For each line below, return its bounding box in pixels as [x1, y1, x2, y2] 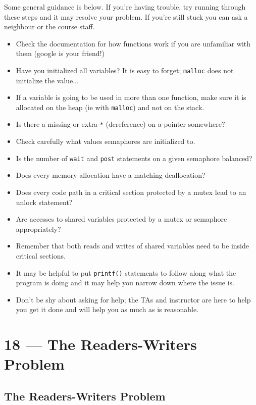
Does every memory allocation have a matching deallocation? [16, 170, 206, 180]
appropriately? [16, 223, 61, 234]
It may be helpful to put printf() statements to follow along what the [16, 267, 236, 278]
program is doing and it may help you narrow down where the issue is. [16, 277, 234, 288]
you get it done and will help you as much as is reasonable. [16, 304, 199, 315]
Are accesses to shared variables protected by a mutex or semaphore [16, 214, 227, 224]
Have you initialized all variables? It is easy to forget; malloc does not [16, 65, 234, 75]
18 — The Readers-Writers [4, 334, 197, 355]
